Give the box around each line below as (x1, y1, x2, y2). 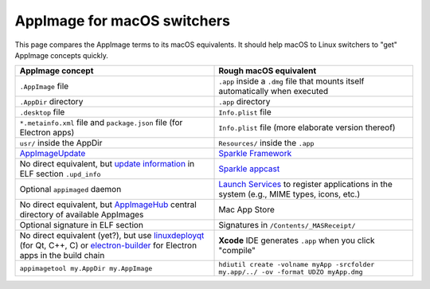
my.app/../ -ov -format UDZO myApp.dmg (218, 268, 363, 276)
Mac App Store (218, 204, 275, 215)
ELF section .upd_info (19, 168, 101, 179)
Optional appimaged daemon (19, 184, 122, 195)
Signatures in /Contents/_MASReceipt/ (218, 220, 356, 231)
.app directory (218, 96, 271, 107)
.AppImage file (19, 80, 69, 92)
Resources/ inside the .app (218, 138, 315, 149)
